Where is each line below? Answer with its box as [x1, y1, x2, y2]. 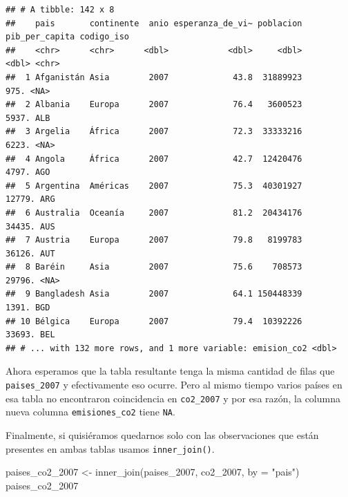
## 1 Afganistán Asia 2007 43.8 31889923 [6, 72, 302, 82]
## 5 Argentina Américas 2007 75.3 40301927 [6, 180, 302, 191]
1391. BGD [6, 303, 50, 313]
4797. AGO [6, 167, 50, 178]
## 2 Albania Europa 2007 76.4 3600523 [6, 100, 302, 110]
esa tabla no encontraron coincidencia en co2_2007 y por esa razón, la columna [6, 391, 340, 405]
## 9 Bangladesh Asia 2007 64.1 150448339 [6, 289, 302, 299]
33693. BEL [6, 330, 55, 340]
